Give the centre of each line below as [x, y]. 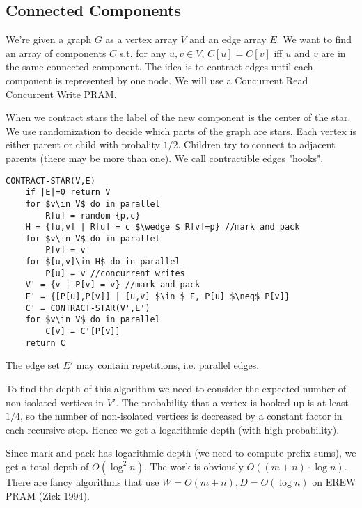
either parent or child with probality [83, 144]
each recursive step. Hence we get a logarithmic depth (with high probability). [173, 429]
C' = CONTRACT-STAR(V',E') [88, 308]
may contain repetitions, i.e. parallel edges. [168, 365]
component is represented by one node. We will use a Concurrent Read [157, 80]
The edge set [33, 365]
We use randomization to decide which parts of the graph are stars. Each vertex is [181, 130]
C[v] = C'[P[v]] [83, 332]
